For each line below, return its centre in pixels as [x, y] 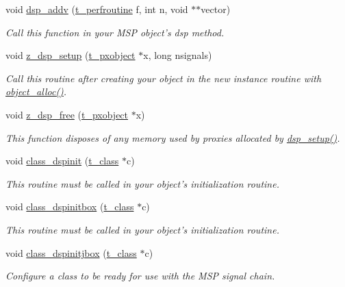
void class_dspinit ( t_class [62, 161]
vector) [216, 9]
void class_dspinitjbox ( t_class [71, 252]
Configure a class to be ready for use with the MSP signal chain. [140, 276]
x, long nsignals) [178, 55]
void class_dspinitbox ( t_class [70, 207]
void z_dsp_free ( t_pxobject [67, 114]
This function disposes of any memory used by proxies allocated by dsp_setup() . [173, 137]
